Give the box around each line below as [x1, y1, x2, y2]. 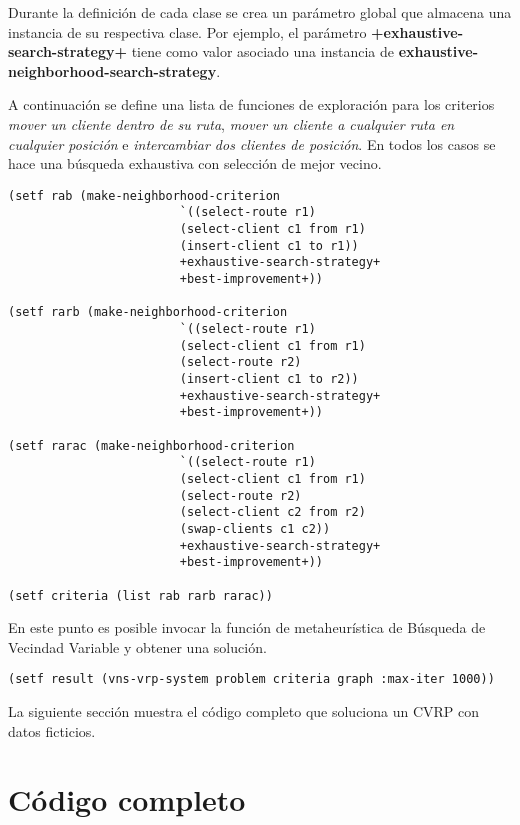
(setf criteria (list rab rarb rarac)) [8, 588, 273, 603]
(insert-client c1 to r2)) [179, 371, 359, 386]
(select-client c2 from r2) [179, 505, 366, 520]
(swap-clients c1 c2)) [179, 521, 331, 536]
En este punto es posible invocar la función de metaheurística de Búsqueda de [8, 617, 486, 638]
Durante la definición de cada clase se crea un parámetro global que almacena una [8, 2, 512, 22]
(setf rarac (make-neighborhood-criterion [8, 438, 295, 453]
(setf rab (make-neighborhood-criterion [8, 188, 281, 203]
